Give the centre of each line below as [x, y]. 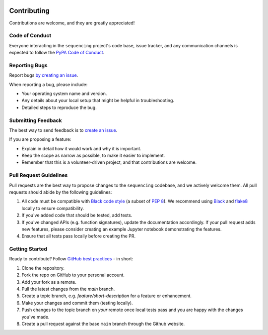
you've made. [35, 317]
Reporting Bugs [28, 65]
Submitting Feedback [35, 120]
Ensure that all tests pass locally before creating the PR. [79, 236]
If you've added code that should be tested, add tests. [77, 215]
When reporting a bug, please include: [48, 84]
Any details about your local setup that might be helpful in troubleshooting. [98, 101]
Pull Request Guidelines [38, 175]
